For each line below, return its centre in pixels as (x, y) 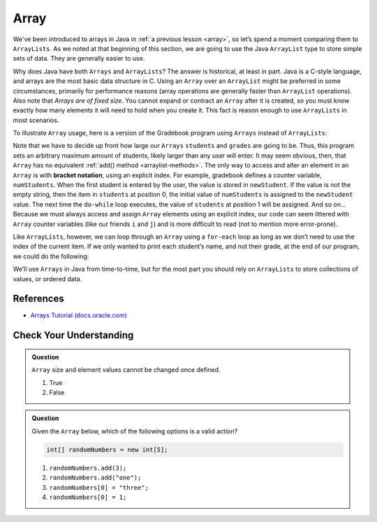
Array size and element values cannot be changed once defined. (126, 370)
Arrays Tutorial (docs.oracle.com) (79, 315)
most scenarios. (36, 120)
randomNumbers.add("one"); (95, 478)
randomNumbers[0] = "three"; (99, 487)
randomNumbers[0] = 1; (88, 497)
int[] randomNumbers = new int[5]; (107, 449)
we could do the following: (51, 256)
